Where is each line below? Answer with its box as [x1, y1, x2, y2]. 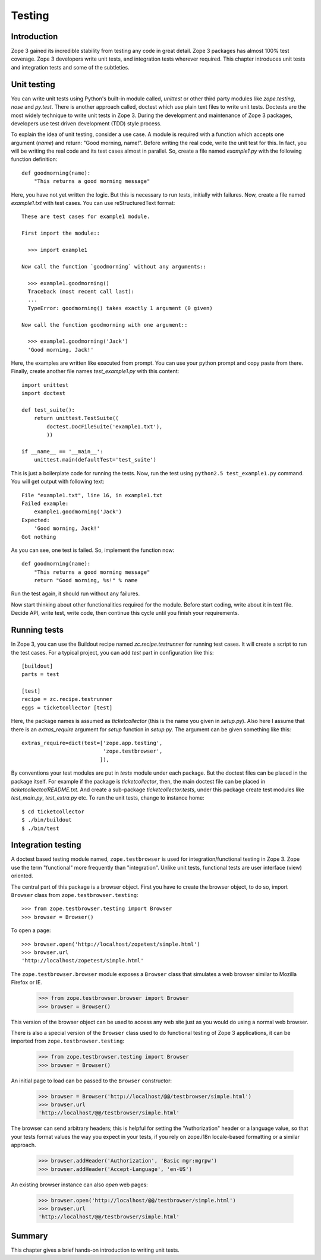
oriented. [11, 872, 33, 879]
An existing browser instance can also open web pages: [11, 1181, 148, 1188]
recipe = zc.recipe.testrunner [21, 696, 113, 703]
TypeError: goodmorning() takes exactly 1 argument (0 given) [27, 305, 213, 311]
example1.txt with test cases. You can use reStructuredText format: [11, 200, 175, 207]
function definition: [11, 156, 58, 163]
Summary [11, 1230, 48, 1241]
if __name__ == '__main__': [21, 448, 103, 454]
